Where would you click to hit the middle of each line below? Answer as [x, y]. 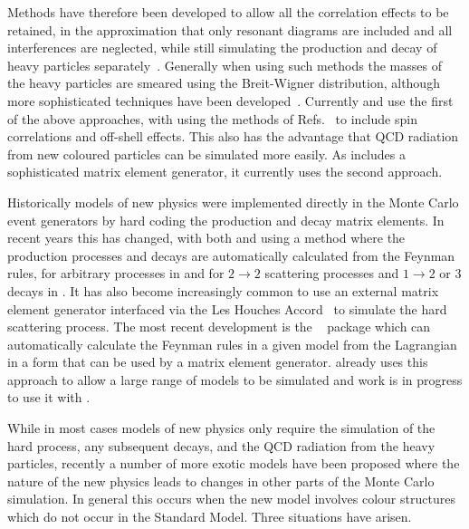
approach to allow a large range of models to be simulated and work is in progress [235, 379]
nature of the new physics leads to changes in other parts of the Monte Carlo [221, 481]
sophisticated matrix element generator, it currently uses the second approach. [225, 172]
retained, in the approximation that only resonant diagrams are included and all [230, 29]
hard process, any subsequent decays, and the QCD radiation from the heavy [221, 445]
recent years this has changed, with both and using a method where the [206, 238]
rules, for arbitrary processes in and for [116, 273]
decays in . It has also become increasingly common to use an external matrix [223, 290]
